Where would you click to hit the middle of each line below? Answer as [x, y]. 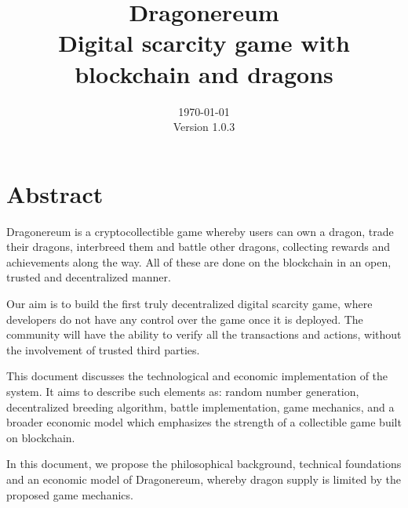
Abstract [55, 193]
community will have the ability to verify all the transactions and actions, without [204, 334]
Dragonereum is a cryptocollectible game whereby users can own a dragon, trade [200, 231]
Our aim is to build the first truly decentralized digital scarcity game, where [189, 303]
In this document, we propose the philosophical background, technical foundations [204, 464]
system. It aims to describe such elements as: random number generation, [183, 391]
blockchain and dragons [204, 73]
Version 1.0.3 [204, 127]
